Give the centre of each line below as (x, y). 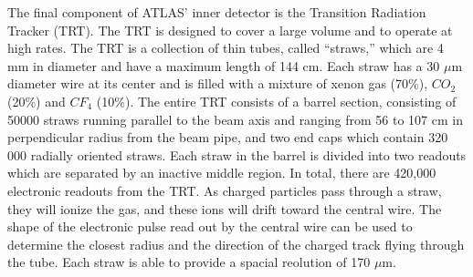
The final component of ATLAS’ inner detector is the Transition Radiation (217, 12)
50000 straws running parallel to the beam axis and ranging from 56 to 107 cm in (235, 119)
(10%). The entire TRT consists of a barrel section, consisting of (276, 101)
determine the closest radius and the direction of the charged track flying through (236, 244)
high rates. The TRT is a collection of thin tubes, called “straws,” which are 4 (226, 48)
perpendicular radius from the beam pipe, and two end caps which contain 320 (228, 137)
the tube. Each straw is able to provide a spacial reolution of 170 (189, 262)
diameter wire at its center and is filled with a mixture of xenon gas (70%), (218, 83)
